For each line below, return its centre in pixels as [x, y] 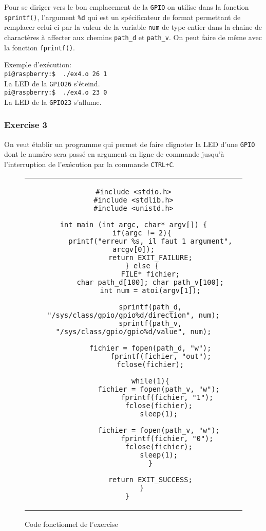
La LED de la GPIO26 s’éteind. [52, 83]
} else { [142, 265]
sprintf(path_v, [150, 323]
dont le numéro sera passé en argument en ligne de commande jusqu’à [114, 154]
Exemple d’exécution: [38, 65]
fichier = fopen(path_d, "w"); [150, 348]
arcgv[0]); [134, 249]
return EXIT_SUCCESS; [150, 479]
